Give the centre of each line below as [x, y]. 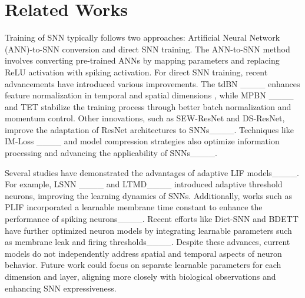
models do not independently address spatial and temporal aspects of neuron [143, 253]
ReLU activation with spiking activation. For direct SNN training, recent [136, 72]
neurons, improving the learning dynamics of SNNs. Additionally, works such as [148, 195]
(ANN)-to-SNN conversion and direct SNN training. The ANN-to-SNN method [147, 49]
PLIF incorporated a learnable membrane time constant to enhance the [134, 207]
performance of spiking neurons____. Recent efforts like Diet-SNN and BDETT [152, 219]
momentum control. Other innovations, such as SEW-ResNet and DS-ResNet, [145, 118]
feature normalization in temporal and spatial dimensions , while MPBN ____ [149, 95]
